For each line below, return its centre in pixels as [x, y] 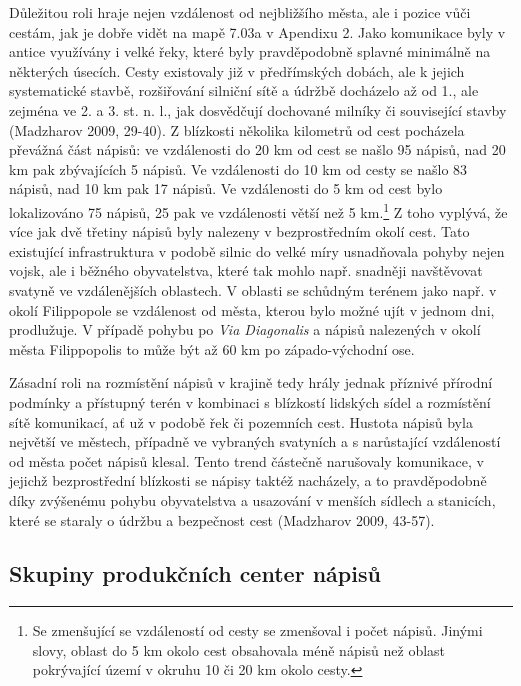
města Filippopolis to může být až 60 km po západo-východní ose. [212, 348]
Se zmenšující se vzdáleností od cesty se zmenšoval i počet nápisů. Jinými [257, 630]
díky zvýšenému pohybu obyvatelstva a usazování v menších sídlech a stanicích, [252, 499]
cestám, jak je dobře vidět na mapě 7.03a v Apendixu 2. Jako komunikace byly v [257, 31]
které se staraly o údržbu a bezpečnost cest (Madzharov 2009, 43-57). [222, 519]
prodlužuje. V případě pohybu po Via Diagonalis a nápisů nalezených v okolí [245, 329]
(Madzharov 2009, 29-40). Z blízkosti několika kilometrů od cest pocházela [237, 129]
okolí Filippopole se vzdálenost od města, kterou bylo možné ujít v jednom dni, [252, 309]
